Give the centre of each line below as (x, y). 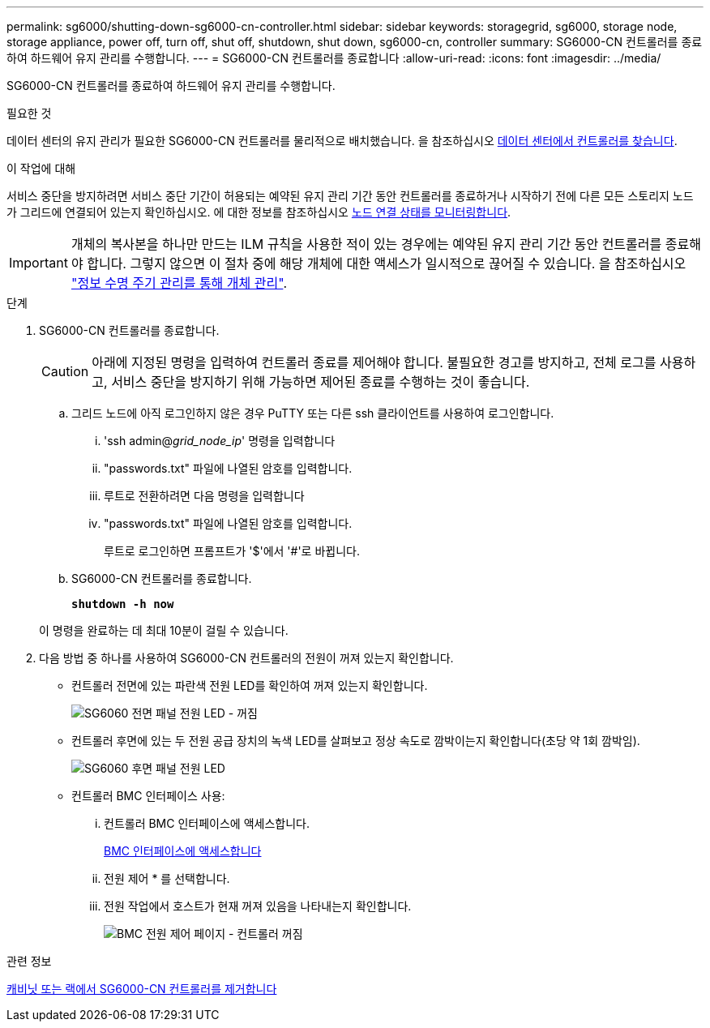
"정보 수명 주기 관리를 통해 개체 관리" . (179, 283)
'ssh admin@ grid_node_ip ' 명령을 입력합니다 (220, 441)
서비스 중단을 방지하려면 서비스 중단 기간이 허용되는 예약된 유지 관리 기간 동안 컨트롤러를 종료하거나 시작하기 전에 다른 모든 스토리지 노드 (350, 196)
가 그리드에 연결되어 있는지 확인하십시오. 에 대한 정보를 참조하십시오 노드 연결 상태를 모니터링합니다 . (259, 212)
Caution (65, 371)
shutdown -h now (123, 604)
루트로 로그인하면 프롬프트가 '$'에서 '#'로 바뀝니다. (232, 551)
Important (38, 263)
